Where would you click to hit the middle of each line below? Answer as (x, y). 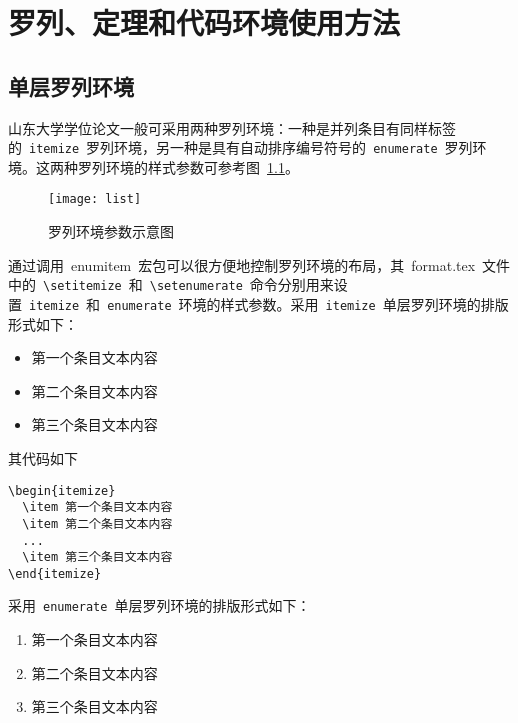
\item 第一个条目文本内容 (97, 507)
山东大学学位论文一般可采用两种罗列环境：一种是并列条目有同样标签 (232, 127)
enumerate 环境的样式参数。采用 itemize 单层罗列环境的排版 (308, 303)
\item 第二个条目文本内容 (97, 523)
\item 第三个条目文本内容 (97, 557)
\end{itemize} (55, 573)
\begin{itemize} (62, 490)
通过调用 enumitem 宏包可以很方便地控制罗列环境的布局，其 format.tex (242, 264)
